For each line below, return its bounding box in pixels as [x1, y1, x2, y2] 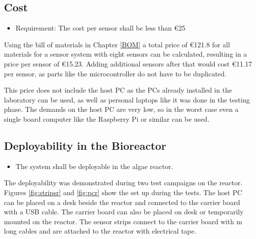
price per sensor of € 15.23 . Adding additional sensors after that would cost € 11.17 [4, 58, 252, 68]
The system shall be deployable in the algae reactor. [15, 161, 173, 171]
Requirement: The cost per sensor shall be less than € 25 [15, 23, 185, 33]
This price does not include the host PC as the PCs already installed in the [4, 85, 232, 95]
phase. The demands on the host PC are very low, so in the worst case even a [4, 104, 239, 114]
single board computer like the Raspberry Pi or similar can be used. [4, 113, 210, 124]
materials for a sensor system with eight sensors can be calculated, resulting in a [4, 49, 247, 59]
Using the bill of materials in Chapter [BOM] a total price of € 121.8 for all [4, 39, 230, 49]
